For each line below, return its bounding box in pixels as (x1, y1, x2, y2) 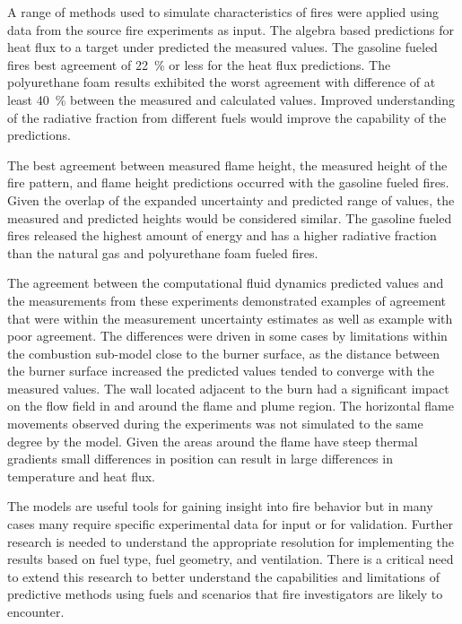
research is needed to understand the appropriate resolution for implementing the (7, 532, 454, 550)
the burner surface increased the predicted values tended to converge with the (7, 361, 435, 380)
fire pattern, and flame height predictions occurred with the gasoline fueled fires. (7, 173, 449, 192)
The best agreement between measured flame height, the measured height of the (7, 155, 448, 174)
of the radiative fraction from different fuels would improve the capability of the (7, 108, 447, 126)
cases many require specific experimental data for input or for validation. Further (7, 515, 453, 533)
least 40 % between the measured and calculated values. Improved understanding (7, 90, 455, 108)
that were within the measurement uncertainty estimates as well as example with (7, 308, 453, 327)
